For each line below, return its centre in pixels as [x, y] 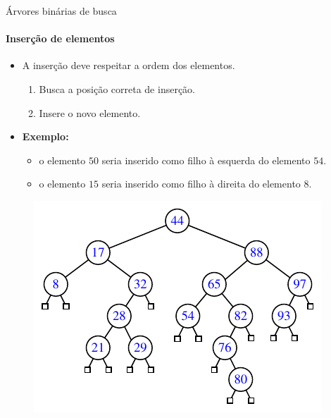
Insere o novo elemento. [90, 112]
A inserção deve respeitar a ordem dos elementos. [129, 65]
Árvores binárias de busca [61, 11]
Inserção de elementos [60, 38]
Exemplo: [45, 136]
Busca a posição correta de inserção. [117, 88]
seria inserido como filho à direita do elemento [201, 184]
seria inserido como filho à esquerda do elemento [206, 160]
